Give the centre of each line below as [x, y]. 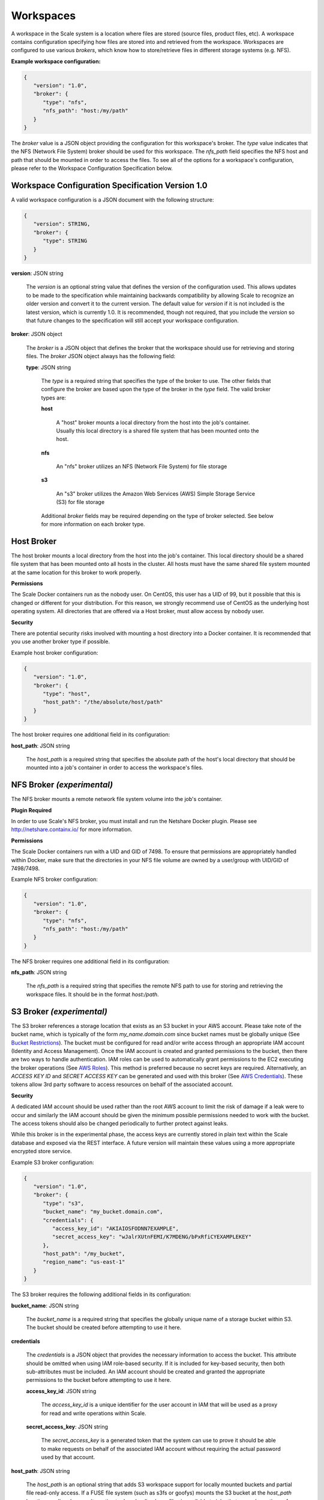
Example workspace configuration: [56, 61]
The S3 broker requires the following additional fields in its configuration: [101, 1294]
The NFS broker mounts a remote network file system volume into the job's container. [117, 799]
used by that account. [68, 1457]
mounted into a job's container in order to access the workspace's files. [115, 767]
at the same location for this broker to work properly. [76, 572]
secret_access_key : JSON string [67, 1426]
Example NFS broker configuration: [55, 880]
